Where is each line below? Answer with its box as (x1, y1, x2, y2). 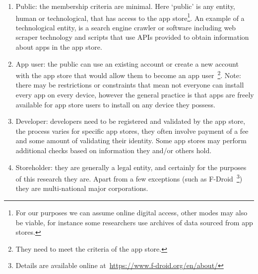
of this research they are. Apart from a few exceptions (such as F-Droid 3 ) (15, 172, 243, 183)
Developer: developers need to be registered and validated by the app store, (15, 116, 246, 126)
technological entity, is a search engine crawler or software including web (15, 22, 236, 32)
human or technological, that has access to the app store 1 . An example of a (15, 11, 245, 23)
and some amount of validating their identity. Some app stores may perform (15, 135, 247, 146)
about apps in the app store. (15, 42, 102, 52)
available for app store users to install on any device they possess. (15, 99, 215, 109)
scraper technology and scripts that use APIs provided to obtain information (15, 32, 249, 42)
